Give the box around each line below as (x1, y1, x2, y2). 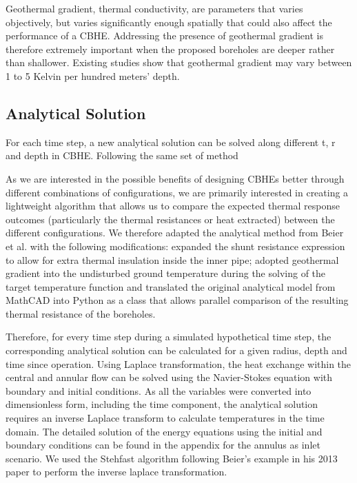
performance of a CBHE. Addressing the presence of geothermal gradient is (6, 28, 323, 43)
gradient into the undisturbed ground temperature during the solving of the (6, 266, 326, 280)
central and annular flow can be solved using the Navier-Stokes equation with (6, 370, 333, 384)
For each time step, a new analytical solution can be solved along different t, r (6, 134, 336, 149)
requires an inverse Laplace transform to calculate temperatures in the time (6, 411, 325, 425)
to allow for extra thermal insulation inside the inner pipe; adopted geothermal (6, 252, 339, 267)
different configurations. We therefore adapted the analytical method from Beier (6, 225, 344, 240)
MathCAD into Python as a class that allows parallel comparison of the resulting (6, 293, 349, 307)
